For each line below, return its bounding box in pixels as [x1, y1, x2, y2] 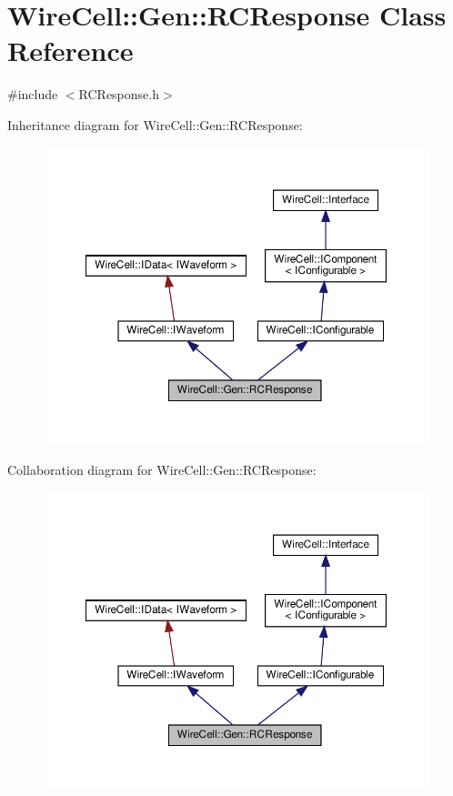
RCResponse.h [78, 85, 159, 104]
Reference [7, 32, 134, 69]
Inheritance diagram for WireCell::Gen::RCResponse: [7, 115, 303, 134]
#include [7, 85, 58, 104]
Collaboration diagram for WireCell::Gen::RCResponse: [7, 459, 317, 479]
